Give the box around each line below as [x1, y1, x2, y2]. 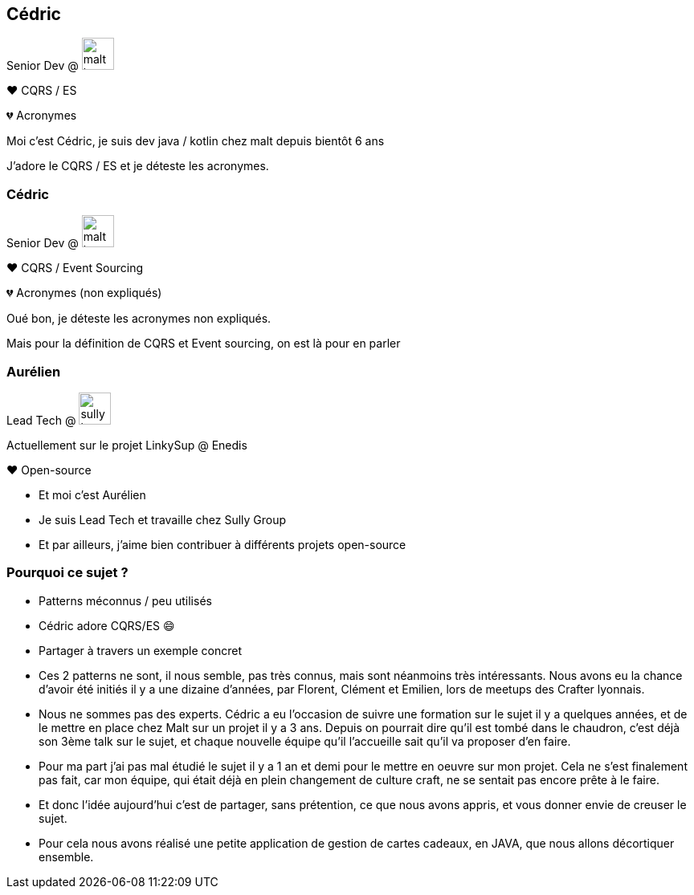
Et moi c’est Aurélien [39, 487, 146, 502]
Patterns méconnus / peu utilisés [39, 593, 212, 608]
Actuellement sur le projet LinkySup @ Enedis [6, 437, 247, 452]
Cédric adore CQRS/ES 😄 [39, 618, 175, 633]
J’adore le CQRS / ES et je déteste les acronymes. [6, 159, 269, 173]
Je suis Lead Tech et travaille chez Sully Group [39, 512, 287, 527]
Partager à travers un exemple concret [39, 643, 243, 657]
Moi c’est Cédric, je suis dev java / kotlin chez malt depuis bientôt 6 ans [6, 134, 385, 148]
